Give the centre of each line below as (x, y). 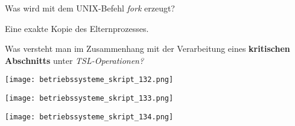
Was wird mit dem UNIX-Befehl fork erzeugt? (90, 8)
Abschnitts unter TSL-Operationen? (75, 60)
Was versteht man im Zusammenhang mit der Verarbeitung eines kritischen (147, 49)
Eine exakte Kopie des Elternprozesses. (77, 28)
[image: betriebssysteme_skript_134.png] (89, 117)
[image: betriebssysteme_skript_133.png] (89, 99)
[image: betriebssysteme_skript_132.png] (89, 80)
